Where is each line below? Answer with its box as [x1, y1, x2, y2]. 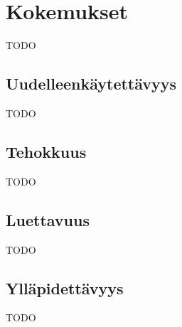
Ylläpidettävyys [6, 277, 124, 299]
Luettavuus [6, 208, 90, 230]
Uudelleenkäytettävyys [6, 73, 177, 95]
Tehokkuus [6, 140, 87, 162]
